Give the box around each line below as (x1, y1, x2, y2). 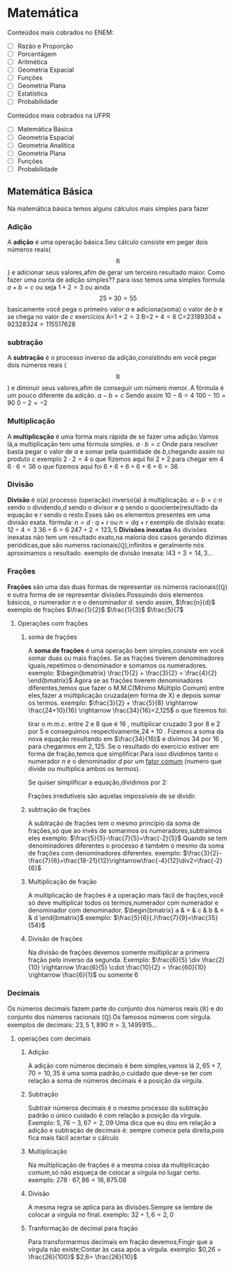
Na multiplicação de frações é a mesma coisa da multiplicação (27, 1161, 209, 1170)
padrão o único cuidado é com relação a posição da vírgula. (27, 1111, 202, 1120)
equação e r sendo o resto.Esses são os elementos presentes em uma (7, 510, 211, 519)
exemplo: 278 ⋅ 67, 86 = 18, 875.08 (27, 1176, 127, 1184)
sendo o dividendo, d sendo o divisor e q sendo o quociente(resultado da (7, 503, 218, 511)
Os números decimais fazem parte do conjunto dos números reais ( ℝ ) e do (7, 1004, 223, 1013)
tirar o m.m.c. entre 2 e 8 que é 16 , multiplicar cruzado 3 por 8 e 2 (27, 720, 221, 728)
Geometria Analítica (17, 141, 75, 149)
